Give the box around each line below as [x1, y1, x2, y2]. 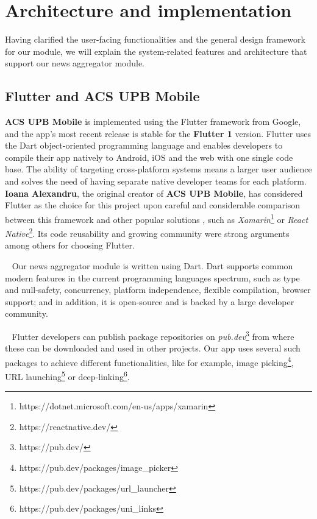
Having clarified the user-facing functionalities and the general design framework [5, 33, 305, 46]
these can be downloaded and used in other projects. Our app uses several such [5, 342, 301, 355]
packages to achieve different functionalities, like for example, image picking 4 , [5, 354, 294, 369]
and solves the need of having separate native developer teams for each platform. [5, 175, 307, 188]
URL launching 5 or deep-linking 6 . [5, 369, 130, 383]
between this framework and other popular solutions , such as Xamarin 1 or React [5, 211, 308, 225]
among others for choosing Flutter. [5, 239, 135, 252]
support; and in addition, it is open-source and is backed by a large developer [5, 295, 294, 308]
